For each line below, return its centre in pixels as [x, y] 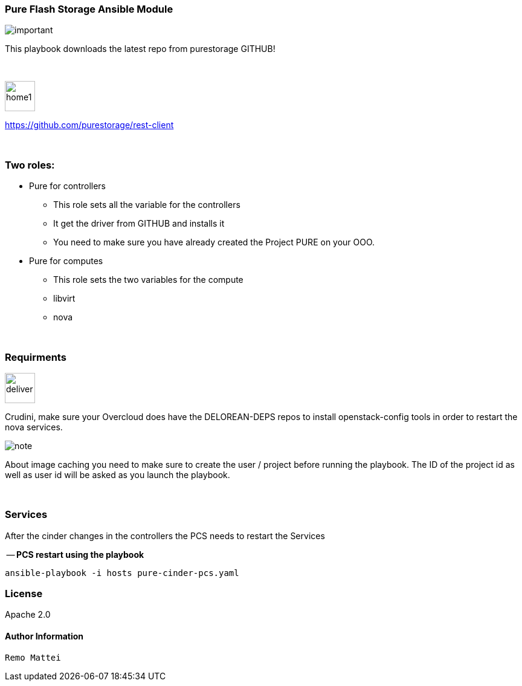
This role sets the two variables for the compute [148, 280]
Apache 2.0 [28, 615]
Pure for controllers [68, 186]
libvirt [64, 299]
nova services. [34, 427]
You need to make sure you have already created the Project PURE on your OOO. [214, 242]
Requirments [36, 357]
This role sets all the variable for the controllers [147, 205]
